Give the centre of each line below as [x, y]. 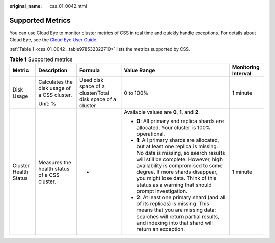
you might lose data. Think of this [177, 178]
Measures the [55, 163]
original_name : [26, 6]
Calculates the [56, 82]
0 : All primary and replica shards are [180, 121]
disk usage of [55, 88]
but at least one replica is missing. [177, 146]
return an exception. [161, 229]
